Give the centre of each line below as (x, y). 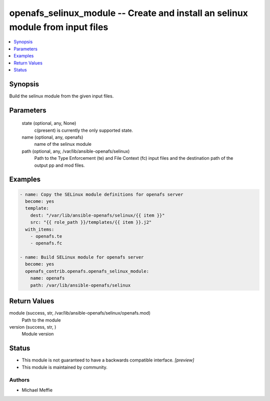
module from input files (59, 27)
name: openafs (47, 278)
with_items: (40, 229)
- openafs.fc (46, 243)
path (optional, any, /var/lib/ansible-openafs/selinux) (76, 151)
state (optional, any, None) (49, 123)
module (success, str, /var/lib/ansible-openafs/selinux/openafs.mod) (80, 313)
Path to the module (41, 320)
